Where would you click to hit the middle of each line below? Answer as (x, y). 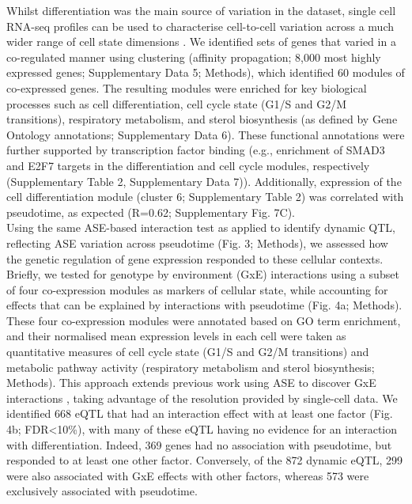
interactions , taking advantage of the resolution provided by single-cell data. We (202, 398)
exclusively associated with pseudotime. (102, 491)
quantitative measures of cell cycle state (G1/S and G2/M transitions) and (188, 352)
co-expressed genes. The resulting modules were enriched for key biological (187, 87)
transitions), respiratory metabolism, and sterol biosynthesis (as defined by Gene (202, 119)
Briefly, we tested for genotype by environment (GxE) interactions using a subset (203, 274)
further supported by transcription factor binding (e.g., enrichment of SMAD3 (196, 150)
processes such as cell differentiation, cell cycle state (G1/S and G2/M (177, 103)
